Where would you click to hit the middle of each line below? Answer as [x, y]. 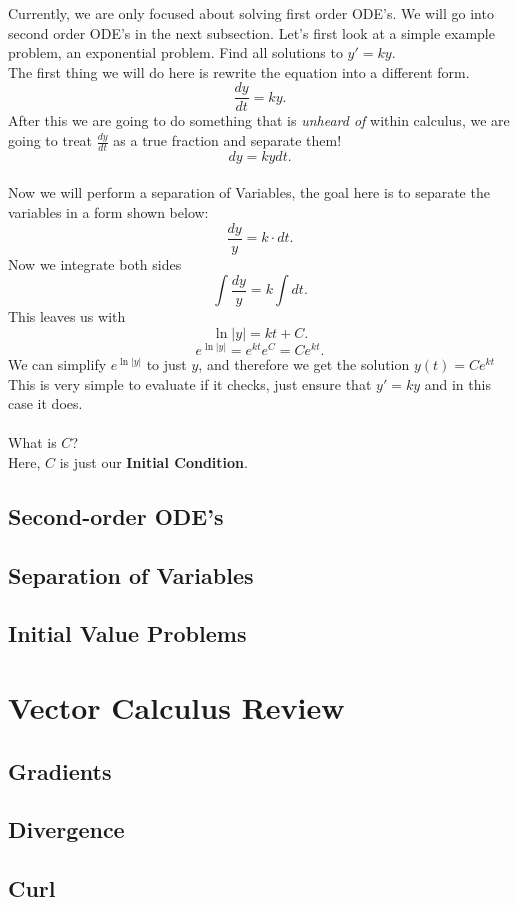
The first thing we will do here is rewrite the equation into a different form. [239, 71]
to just [166, 363]
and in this [457, 383]
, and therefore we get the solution [304, 363]
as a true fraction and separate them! [227, 140]
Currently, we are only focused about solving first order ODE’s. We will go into [251, 13]
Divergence [66, 829]
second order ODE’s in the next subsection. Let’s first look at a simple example [251, 32]
